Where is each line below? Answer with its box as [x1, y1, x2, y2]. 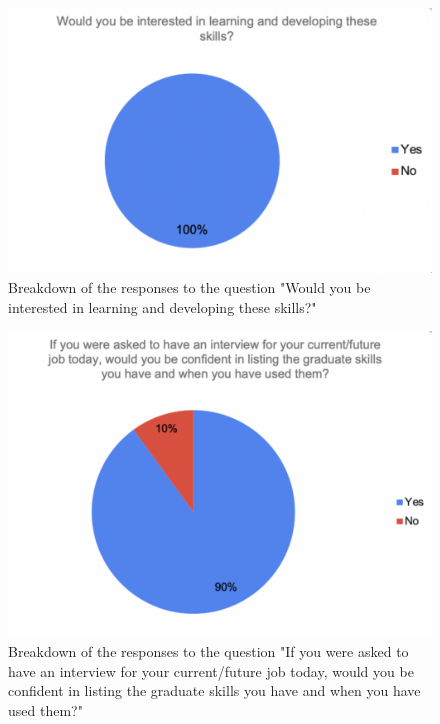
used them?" [8, 699, 83, 720]
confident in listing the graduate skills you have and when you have [8, 680, 421, 701]
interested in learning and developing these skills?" [8, 296, 317, 317]
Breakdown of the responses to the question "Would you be [8, 277, 371, 297]
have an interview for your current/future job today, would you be [8, 660, 414, 681]
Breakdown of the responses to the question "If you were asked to [8, 641, 409, 662]
